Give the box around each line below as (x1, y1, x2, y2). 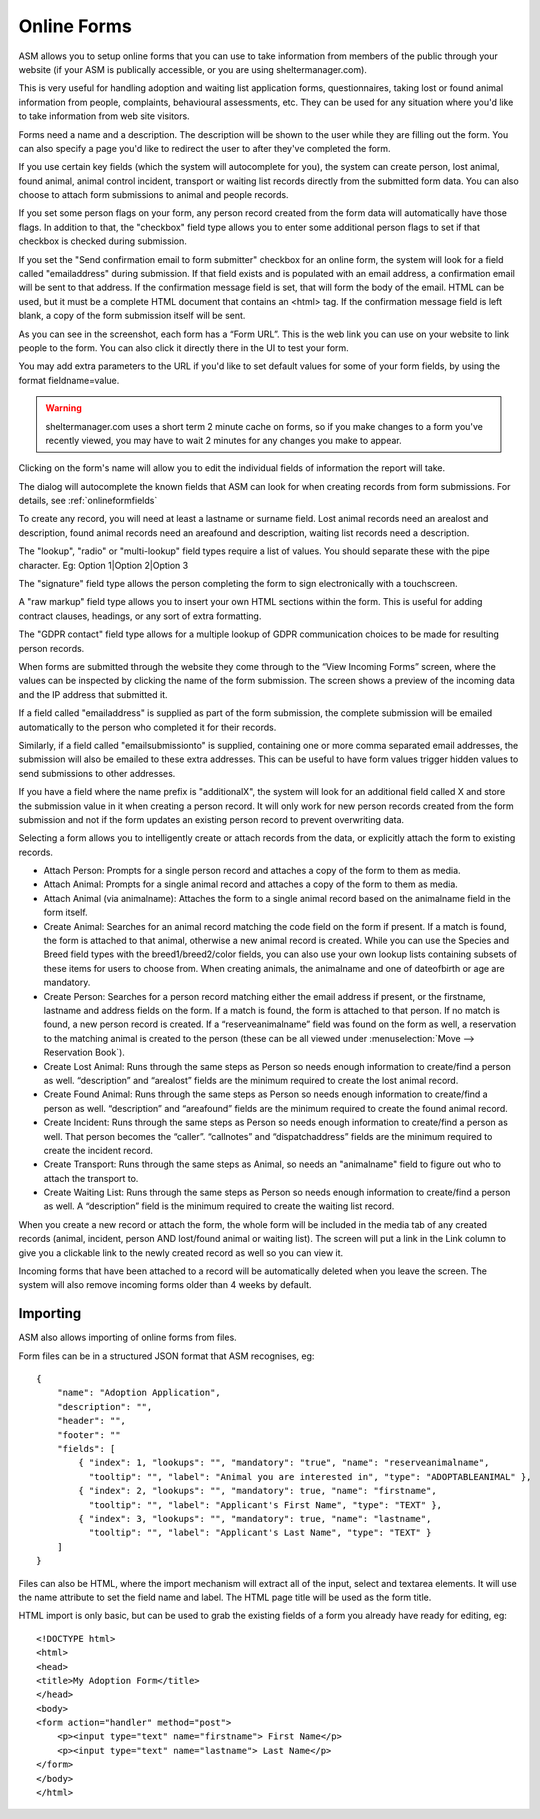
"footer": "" (56, 1429, 121, 1440)
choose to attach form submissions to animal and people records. (18, 189, 289, 201)
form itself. (43, 906, 89, 919)
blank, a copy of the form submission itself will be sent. (18, 310, 246, 322)
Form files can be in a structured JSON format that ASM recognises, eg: (18, 1350, 315, 1362)
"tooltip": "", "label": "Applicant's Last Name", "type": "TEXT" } (88, 1527, 432, 1539)
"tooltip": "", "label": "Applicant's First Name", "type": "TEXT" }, (88, 1499, 443, 1510)
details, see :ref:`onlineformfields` (18, 495, 158, 507)
